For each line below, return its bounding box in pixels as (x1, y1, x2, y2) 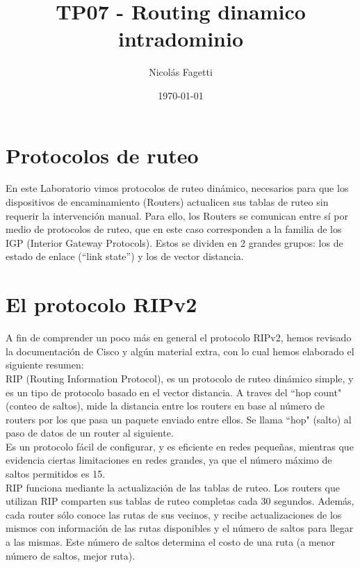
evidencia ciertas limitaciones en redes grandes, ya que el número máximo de (6, 453, 332, 467)
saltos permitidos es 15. (6, 466, 106, 481)
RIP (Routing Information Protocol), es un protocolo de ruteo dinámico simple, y (6, 371, 354, 385)
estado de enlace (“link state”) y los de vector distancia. (6, 249, 244, 263)
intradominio (117, 24, 244, 53)
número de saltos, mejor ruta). (6, 548, 136, 562)
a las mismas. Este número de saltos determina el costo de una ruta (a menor (6, 535, 336, 549)
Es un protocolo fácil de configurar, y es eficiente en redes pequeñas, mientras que (6, 439, 354, 453)
